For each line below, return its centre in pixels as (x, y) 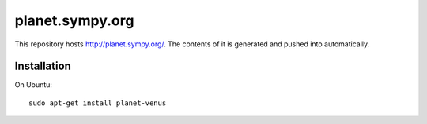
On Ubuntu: (34, 85)
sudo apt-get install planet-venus (98, 103)
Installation (43, 66)
